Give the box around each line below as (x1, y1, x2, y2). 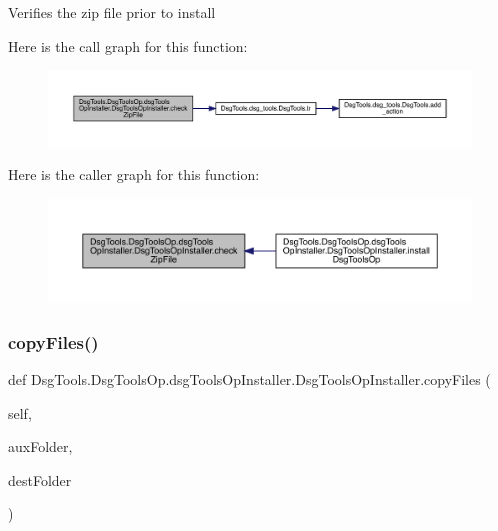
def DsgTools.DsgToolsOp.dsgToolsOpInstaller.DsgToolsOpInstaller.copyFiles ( (8, 368, 491, 389)
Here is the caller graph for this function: (8, 164, 260, 185)
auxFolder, (8, 436, 73, 457)
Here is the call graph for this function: (8, 35, 248, 56)
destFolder (8, 469, 72, 490)
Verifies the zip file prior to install (8, 2, 216, 22)
